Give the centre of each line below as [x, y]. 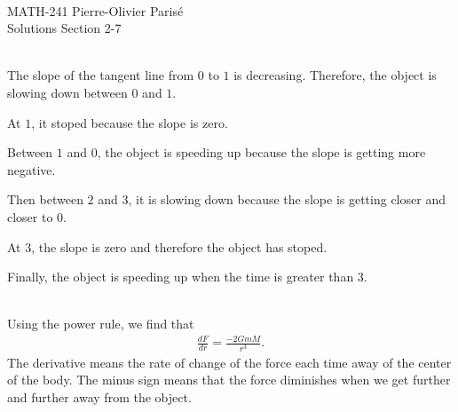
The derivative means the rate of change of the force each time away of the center [229, 362]
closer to [30, 216]
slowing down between [67, 92]
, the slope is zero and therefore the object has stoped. [179, 246]
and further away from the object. [99, 396]
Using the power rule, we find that [101, 324]
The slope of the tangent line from [101, 75]
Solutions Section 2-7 [64, 28]
